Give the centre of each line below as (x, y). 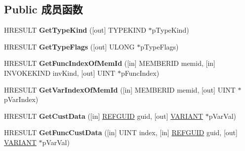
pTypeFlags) (160, 46)
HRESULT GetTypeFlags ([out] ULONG (69, 46)
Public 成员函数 (43, 9)
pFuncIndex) (140, 73)
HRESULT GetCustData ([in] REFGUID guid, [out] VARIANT (104, 116)
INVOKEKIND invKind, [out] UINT (60, 73)
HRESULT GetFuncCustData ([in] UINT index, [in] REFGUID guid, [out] (121, 132)
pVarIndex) (21, 99)
